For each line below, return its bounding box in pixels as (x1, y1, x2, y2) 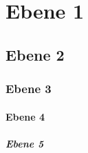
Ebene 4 (5, 109, 45, 123)
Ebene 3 (5, 80, 52, 97)
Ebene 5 (5, 136, 44, 150)
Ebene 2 (5, 43, 65, 65)
